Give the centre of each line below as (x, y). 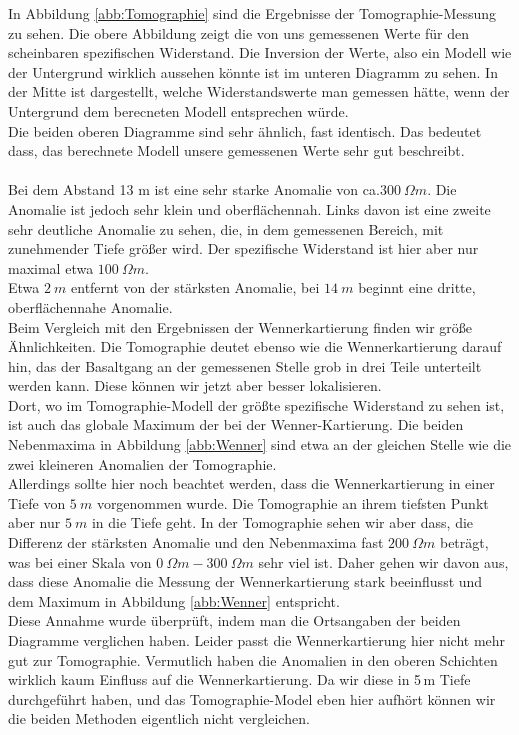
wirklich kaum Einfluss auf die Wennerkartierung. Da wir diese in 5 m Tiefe (239, 679)
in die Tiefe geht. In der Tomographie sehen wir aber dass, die (282, 522)
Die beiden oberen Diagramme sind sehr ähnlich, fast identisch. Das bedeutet (245, 130)
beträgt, (464, 542)
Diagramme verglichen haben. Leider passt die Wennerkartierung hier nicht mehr (257, 640)
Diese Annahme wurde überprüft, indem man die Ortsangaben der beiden (234, 620)
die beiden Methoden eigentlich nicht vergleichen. (159, 718)
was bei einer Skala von (80, 561)
